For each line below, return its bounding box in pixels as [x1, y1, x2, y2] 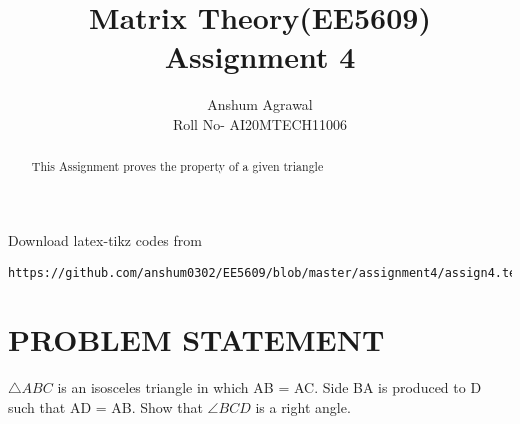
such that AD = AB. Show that [8, 396, 203, 417]
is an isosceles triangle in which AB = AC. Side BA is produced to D [57, 377, 482, 398]
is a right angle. [255, 396, 351, 417]
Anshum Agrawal [207, 94, 313, 115]
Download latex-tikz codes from [8, 229, 202, 250]
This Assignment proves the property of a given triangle [31, 158, 324, 175]
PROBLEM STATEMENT [8, 319, 385, 360]
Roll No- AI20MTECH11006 [172, 113, 348, 134]
